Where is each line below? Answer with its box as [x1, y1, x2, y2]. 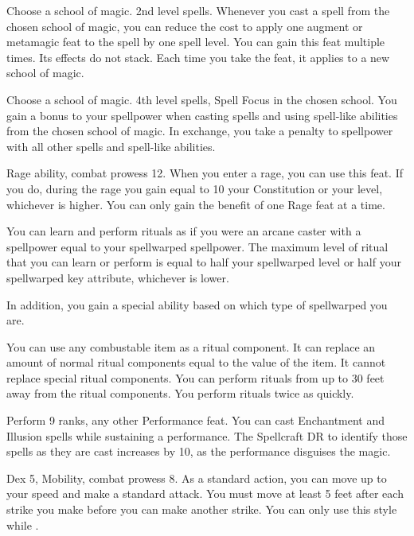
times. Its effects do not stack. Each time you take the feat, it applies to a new [6, 49, 390, 65]
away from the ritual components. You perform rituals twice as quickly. [6, 385, 354, 402]
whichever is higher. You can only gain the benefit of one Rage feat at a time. [6, 196, 385, 212]
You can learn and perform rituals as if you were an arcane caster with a [6, 223, 361, 239]
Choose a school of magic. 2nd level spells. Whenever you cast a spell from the [6, 2, 390, 18]
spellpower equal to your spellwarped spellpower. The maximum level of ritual [6, 238, 389, 254]
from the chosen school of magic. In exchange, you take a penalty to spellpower [6, 122, 393, 139]
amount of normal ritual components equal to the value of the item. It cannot [6, 354, 386, 371]
